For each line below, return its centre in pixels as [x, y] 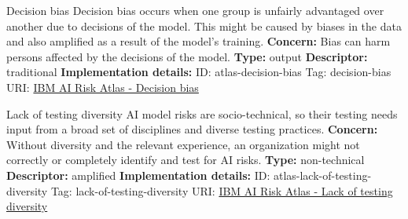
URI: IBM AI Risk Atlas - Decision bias [103, 87]
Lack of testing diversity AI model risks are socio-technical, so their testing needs [202, 113]
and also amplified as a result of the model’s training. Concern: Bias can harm [198, 41]
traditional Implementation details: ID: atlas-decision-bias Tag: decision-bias [199, 72]
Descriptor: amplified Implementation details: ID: [138, 175]
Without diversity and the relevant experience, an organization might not [183, 144]
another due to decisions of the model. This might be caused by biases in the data [204, 26]
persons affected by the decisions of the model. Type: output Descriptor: [187, 56]
